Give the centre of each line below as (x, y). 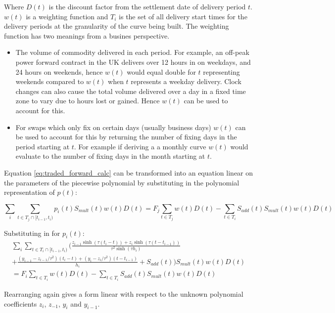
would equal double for (161, 71)
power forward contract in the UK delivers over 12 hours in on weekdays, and (133, 62)
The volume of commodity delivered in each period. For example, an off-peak (132, 52)
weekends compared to (50, 81)
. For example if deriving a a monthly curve (140, 146)
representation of (29, 192)
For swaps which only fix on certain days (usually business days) (113, 127)
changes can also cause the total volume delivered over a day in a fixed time (131, 91)
